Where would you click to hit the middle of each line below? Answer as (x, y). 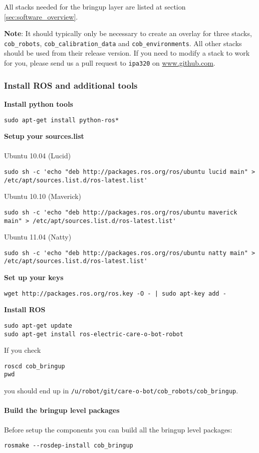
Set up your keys (34, 277)
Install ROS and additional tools (71, 85)
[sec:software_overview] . (41, 16)
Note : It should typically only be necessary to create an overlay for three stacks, (128, 33)
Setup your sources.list (44, 136)
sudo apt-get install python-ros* (62, 120)
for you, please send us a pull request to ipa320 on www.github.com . (110, 63)
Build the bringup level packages (62, 410)
